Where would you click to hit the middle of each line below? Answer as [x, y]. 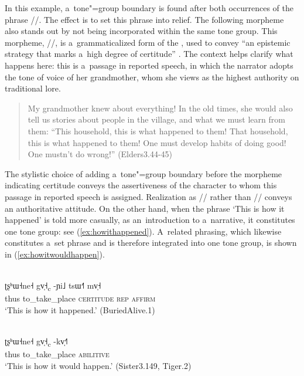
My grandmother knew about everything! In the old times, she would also [160, 108]
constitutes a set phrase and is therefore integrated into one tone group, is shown [151, 243]
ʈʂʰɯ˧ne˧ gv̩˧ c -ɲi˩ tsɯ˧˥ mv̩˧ [53, 286]
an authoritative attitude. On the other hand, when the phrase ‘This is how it [145, 208]
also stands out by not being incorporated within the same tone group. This [141, 31]
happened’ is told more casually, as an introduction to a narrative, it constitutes [150, 220]
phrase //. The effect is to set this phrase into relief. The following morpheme [144, 19]
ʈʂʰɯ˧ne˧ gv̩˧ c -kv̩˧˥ [36, 341]
